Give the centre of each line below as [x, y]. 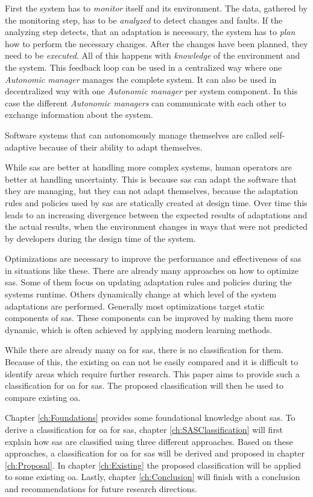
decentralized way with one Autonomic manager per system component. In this [151, 91]
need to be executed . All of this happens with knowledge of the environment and [153, 55]
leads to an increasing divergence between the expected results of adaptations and [156, 214]
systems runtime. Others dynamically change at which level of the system [141, 294]
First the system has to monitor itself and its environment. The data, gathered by [156, 8]
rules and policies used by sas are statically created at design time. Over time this [156, 202]
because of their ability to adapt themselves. [121, 147]
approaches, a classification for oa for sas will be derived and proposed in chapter [155, 453]
